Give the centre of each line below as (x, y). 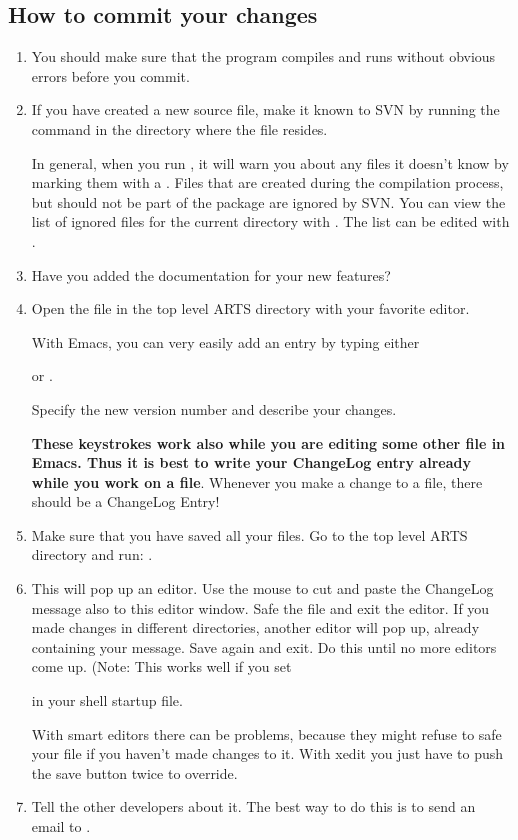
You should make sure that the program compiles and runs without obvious (263, 56)
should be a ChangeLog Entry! (125, 501)
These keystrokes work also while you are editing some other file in (268, 442)
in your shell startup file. (107, 700)
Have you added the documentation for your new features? (211, 274)
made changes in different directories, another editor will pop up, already (255, 627)
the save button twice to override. (134, 772)
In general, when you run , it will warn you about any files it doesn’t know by (270, 162)
